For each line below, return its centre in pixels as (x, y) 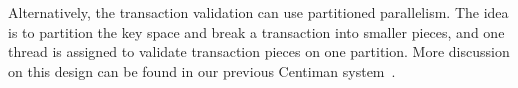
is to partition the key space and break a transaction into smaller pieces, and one (256, 31)
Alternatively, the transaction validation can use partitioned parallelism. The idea (258, 12)
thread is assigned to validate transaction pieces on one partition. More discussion (259, 51)
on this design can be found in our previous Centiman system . (202, 70)
